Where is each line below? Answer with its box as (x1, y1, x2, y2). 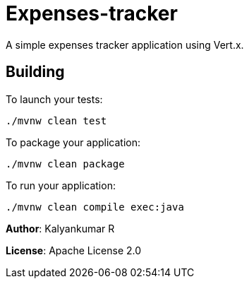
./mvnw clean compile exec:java (6, 201, 184, 213)
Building (6, 63, 65, 81)
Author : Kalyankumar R (6, 222, 115, 235)
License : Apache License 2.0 (6, 244, 142, 256)
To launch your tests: (6, 93, 103, 105)
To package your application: (6, 136, 141, 148)
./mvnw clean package (6, 158, 125, 170)
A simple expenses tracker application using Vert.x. (6, 38, 244, 51)
